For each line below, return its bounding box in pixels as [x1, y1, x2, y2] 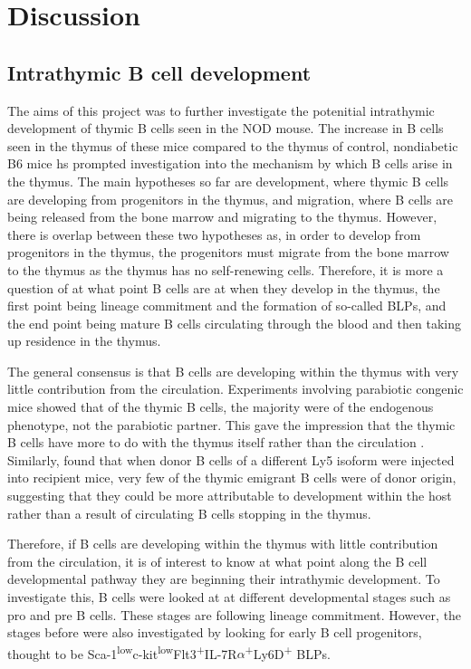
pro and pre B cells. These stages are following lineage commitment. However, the [7, 605, 462, 624]
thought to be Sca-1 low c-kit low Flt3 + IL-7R [7, 641, 237, 663]
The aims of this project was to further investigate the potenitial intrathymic [7, 100, 435, 119]
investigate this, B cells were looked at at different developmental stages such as [7, 588, 451, 607]
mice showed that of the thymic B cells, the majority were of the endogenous [7, 397, 434, 416]
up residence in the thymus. [7, 331, 161, 350]
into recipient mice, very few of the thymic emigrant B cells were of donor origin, [7, 468, 457, 487]
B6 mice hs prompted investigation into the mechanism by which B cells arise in [7, 154, 453, 173]
